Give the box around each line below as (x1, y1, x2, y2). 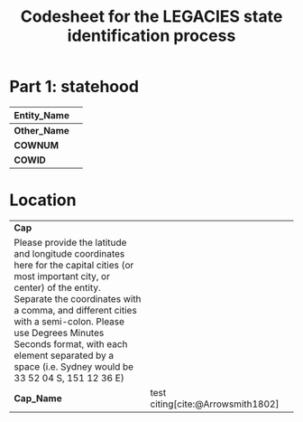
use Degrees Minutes (14, 326, 105, 339)
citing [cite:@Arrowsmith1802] (150, 398, 280, 410)
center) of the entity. (14, 281, 101, 294)
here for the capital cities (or (14, 258, 134, 271)
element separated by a (14, 349, 115, 361)
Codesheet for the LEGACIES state (20, 6, 283, 27)
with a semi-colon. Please (14, 314, 124, 327)
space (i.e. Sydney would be (14, 360, 133, 372)
